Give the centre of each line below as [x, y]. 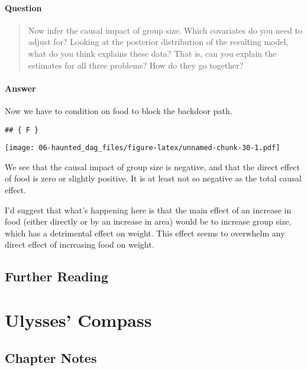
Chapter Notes [51, 357]
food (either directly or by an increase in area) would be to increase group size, [148, 221]
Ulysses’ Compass [78, 320]
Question [23, 7]
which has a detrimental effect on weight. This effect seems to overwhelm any [145, 233]
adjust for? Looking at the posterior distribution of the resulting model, [158, 42]
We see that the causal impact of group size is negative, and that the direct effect [152, 166]
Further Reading [56, 276]
